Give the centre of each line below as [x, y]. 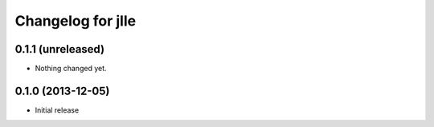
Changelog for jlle [76, 21]
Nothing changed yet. [71, 69]
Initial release [57, 110]
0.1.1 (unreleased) [59, 49]
